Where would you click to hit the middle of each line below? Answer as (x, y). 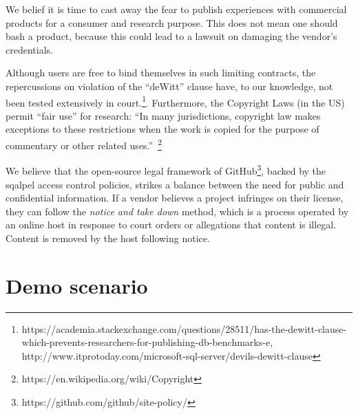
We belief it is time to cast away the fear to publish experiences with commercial (176, 9)
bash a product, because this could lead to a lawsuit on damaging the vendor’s (171, 36)
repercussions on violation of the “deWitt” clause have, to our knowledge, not (169, 86)
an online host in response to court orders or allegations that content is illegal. (171, 225)
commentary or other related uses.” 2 (84, 144)
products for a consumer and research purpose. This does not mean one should (172, 22)
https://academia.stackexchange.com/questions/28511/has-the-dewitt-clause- (184, 328)
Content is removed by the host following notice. (108, 238)
